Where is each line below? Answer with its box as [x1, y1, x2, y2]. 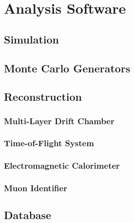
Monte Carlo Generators [4, 60, 131, 75]
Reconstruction [4, 89, 82, 104]
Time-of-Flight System [4, 137, 94, 149]
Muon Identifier [4, 182, 67, 194]
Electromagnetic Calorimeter [4, 159, 120, 172]
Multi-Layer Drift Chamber [4, 114, 115, 127]
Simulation [4, 31, 59, 46]
